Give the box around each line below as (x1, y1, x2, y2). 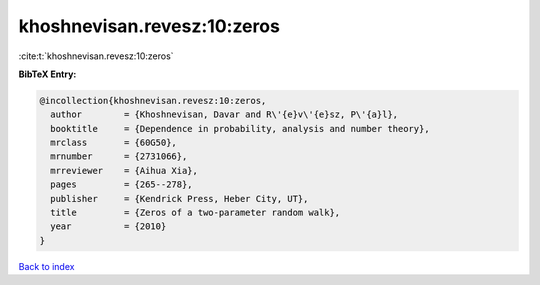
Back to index (18, 260, 75, 272)
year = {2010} (50, 221, 167, 232)
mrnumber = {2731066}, (50, 151, 188, 162)
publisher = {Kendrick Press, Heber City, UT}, (50, 193, 309, 204)
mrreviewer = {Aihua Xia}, (50, 165, 199, 176)
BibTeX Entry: (18, 68, 77, 80)
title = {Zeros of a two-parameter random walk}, (50, 207, 341, 219)
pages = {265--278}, (50, 179, 194, 190)
